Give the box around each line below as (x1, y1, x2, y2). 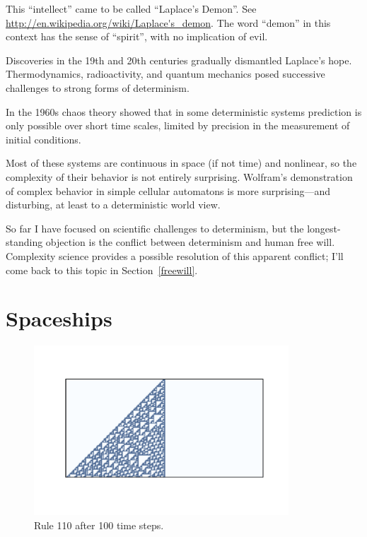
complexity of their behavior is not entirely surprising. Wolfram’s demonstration (6, 169, 353, 184)
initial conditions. (6, 131, 81, 146)
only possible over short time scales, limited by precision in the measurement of (6, 118, 350, 133)
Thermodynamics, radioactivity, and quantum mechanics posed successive (6, 66, 325, 81)
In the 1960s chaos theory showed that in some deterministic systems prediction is (6, 104, 362, 119)
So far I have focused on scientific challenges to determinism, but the (6, 220, 304, 235)
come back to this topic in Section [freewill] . (6, 262, 198, 277)
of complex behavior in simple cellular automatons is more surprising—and (6, 183, 331, 198)
